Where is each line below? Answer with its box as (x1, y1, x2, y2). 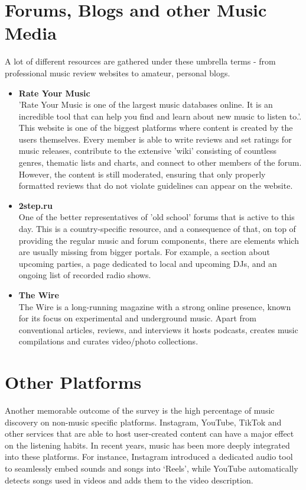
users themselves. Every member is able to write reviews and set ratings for (18, 133, 292, 145)
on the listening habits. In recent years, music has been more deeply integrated (5, 439, 290, 451)
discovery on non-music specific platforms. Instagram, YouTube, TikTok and (5, 415, 282, 428)
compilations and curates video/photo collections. (18, 335, 198, 347)
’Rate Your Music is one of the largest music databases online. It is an (18, 98, 273, 111)
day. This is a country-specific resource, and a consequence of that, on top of (18, 223, 296, 235)
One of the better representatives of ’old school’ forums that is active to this (18, 211, 295, 223)
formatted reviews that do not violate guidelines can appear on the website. (18, 179, 293, 192)
